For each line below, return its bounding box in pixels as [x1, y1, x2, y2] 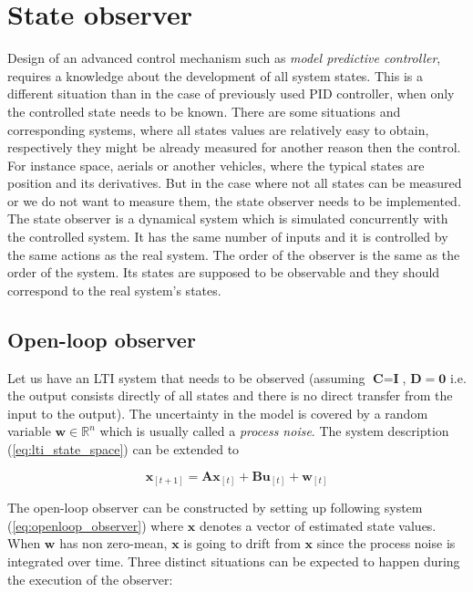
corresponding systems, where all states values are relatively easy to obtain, [7, 119, 429, 139]
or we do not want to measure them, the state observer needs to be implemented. [7, 191, 461, 210]
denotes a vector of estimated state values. [199, 515, 437, 535]
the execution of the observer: [7, 569, 173, 588]
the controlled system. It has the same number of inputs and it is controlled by [7, 227, 448, 246]
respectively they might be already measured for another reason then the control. [7, 138, 461, 157]
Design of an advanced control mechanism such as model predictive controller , [7, 48, 441, 68]
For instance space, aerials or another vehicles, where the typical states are [7, 155, 425, 174]
